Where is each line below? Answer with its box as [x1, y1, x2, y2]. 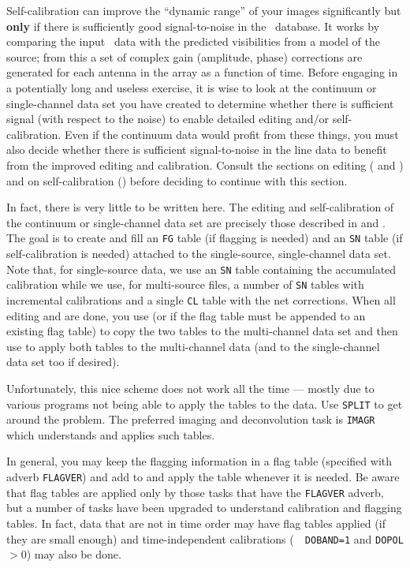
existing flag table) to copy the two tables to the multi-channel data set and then [6, 323, 398, 339]
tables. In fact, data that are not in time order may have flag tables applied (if [6, 514, 386, 531]
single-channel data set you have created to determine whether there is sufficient [6, 95, 394, 111]
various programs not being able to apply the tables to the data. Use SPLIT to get [6, 395, 403, 412]
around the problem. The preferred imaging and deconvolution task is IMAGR [6, 411, 375, 428]
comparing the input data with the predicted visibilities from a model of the [6, 33, 380, 50]
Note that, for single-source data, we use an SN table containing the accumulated [6, 260, 397, 277]
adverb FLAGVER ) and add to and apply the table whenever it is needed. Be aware [6, 469, 400, 484]
